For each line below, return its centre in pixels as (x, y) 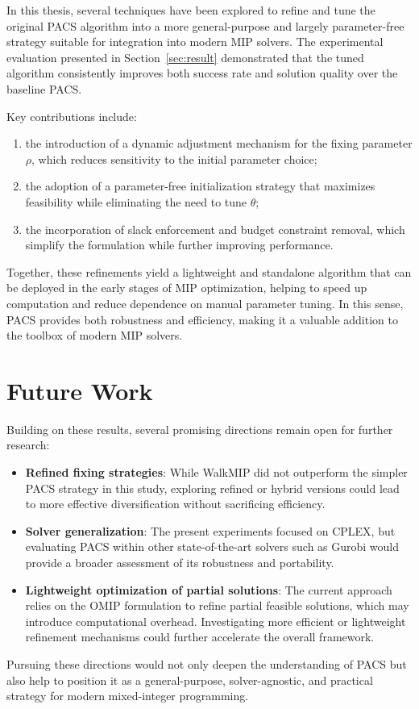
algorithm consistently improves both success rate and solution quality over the (202, 73)
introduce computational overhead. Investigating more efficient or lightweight (216, 621)
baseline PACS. (44, 88)
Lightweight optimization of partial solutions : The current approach (209, 589)
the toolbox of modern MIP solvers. (95, 335)
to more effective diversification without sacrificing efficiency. (175, 504)
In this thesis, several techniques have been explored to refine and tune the (191, 10)
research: (28, 445)
